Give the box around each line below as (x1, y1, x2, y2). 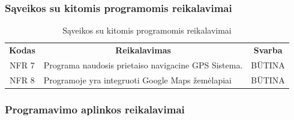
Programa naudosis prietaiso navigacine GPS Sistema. (43, 58, 243, 71)
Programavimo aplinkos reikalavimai (5, 101, 185, 116)
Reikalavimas (115, 44, 171, 56)
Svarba (253, 44, 283, 56)
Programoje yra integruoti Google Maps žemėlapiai (43, 73, 232, 86)
